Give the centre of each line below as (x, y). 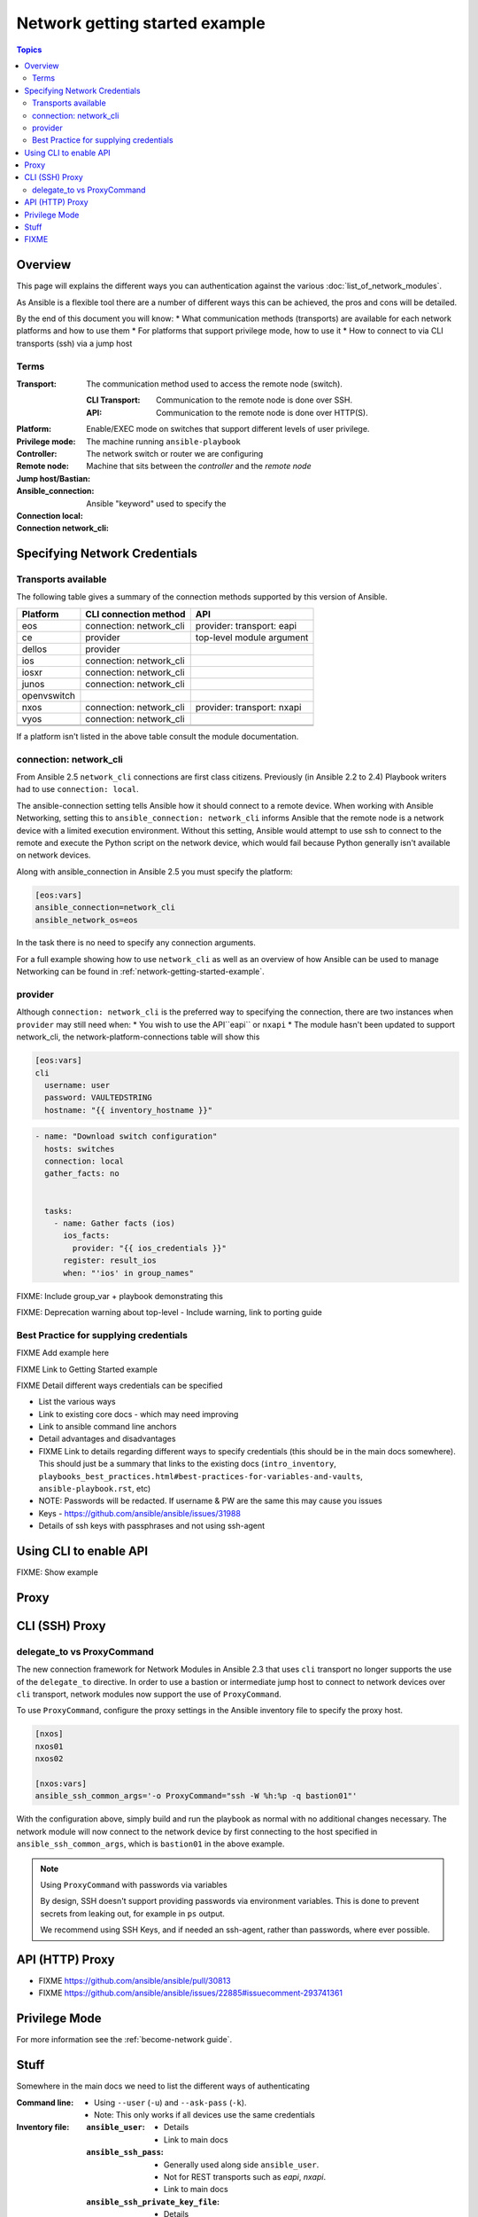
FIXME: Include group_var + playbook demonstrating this (119, 1296)
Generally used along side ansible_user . (242, 2165)
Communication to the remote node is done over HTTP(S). (262, 412)
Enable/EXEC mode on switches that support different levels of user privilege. (228, 429)
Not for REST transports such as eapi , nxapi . (245, 2176)
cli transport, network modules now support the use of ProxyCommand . (149, 1695)
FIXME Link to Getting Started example (87, 1369)
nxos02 (49, 1759)
